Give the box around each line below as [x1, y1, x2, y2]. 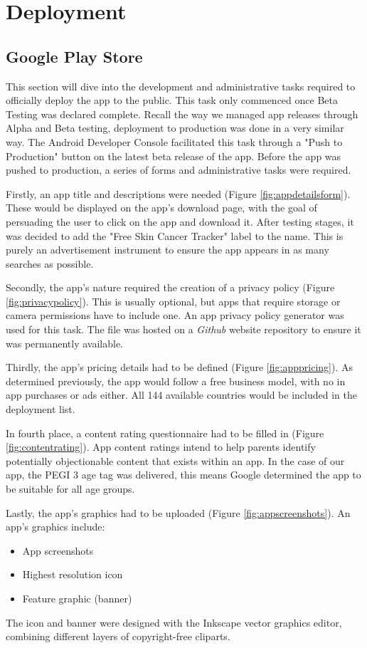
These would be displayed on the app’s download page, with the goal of [6, 200, 317, 215]
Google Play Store [6, 45, 143, 67]
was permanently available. [6, 335, 124, 350]
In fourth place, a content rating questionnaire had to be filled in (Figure [6, 425, 324, 440]
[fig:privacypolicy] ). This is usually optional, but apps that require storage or [6, 293, 341, 308]
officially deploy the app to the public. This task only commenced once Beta [6, 93, 338, 108]
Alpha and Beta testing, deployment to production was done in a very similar [6, 120, 344, 135]
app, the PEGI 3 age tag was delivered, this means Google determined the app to [6, 467, 361, 482]
